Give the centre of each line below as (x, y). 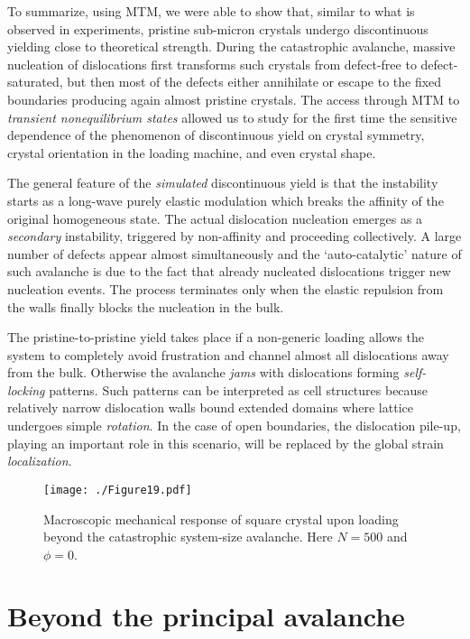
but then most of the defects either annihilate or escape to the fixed (254, 82)
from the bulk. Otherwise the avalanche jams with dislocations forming (203, 372)
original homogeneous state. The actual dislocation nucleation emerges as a (215, 218)
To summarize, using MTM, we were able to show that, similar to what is (211, 11)
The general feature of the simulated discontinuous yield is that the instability (223, 183)
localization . (40, 461)
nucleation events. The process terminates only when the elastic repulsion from (226, 288)
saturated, (35, 82)
